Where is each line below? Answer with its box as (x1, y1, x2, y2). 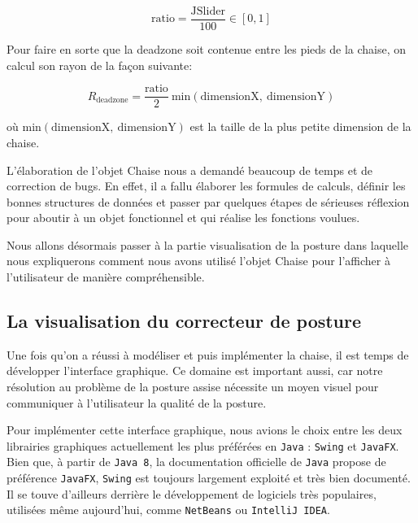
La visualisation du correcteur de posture (7, 308, 362, 333)
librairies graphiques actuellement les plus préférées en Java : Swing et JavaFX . (7, 437, 399, 454)
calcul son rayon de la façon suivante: (7, 56, 193, 73)
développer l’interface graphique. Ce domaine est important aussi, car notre (7, 362, 383, 379)
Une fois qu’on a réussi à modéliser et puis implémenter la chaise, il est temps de (7, 346, 409, 363)
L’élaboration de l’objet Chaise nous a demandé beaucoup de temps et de (7, 161, 373, 178)
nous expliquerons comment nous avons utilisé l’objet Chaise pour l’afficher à (7, 252, 390, 269)
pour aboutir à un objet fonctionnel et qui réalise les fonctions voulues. (7, 209, 360, 226)
